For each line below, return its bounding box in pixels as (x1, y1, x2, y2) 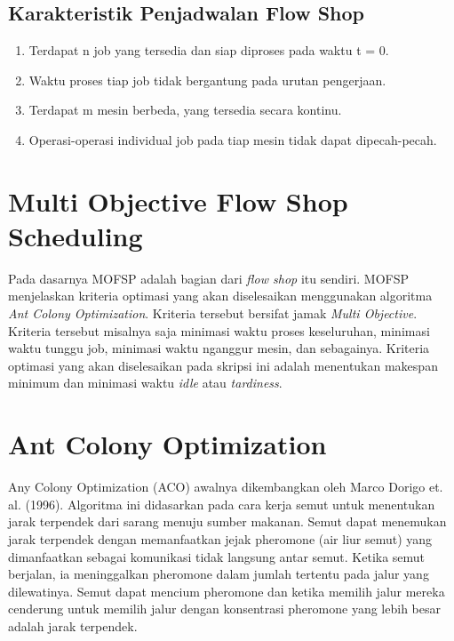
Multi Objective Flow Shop (8, 182, 348, 219)
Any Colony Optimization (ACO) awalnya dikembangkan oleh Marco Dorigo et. (8, 477, 443, 496)
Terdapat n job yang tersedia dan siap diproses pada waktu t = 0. (28, 41, 389, 60)
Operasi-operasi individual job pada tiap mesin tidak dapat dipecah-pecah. (28, 130, 437, 148)
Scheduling (8, 217, 143, 253)
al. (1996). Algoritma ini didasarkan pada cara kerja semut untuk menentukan (8, 494, 435, 513)
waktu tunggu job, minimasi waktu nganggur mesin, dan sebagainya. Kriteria (8, 339, 430, 357)
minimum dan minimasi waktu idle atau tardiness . (8, 373, 283, 392)
